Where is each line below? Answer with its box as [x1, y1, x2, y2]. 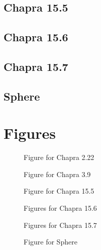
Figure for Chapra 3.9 [24, 169, 91, 179]
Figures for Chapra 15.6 [24, 203, 97, 213]
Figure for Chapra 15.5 [24, 186, 94, 196]
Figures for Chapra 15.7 [24, 219, 97, 230]
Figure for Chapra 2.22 [24, 152, 94, 162]
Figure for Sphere [24, 236, 77, 247]
